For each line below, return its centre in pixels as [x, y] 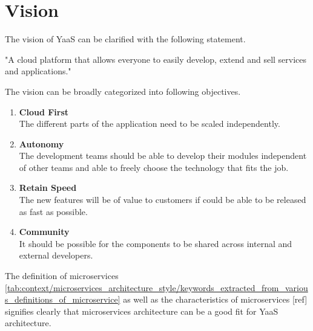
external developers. [56, 255]
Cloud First [44, 111]
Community [44, 232]
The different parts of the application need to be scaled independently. [150, 124]
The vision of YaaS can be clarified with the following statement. [125, 39]
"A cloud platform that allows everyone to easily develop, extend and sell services [156, 59]
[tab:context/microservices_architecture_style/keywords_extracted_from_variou [156, 287]
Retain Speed [48, 188]
